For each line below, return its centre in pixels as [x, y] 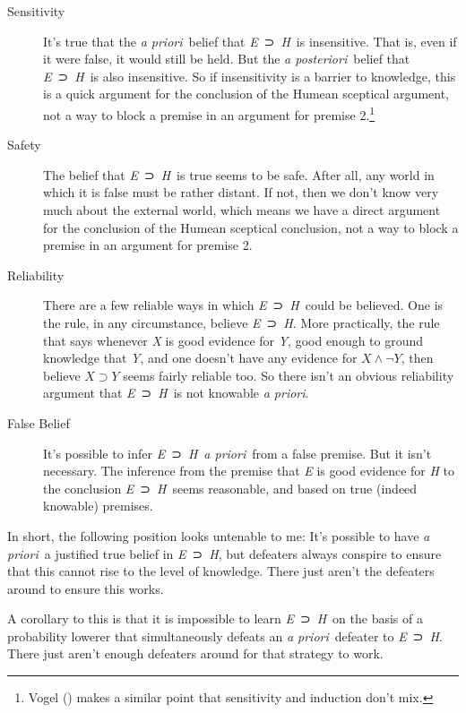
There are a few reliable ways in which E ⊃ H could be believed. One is [243, 305]
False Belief [39, 422]
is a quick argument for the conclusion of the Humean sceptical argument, [246, 94]
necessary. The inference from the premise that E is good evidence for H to [249, 471]
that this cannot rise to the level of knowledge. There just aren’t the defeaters [221, 571]
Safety [24, 145]
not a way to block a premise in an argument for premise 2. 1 [209, 113]
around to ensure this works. [86, 588]
